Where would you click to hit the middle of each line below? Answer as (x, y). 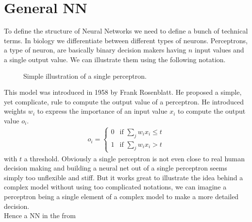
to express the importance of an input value (102, 111)
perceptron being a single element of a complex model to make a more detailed (121, 196)
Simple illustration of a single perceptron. (85, 76)
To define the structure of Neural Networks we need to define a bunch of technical (126, 31)
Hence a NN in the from (40, 215)
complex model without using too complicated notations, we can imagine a (115, 187)
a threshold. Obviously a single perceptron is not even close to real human (134, 158)
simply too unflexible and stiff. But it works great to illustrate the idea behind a (124, 177)
